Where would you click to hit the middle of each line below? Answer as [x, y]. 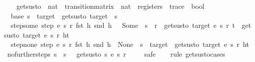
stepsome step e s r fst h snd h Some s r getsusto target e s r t [123, 25]
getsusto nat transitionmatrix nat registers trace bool [110, 6]
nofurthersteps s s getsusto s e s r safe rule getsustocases [116, 53]
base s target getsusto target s [64, 15]
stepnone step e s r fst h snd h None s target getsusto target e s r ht [130, 44]
